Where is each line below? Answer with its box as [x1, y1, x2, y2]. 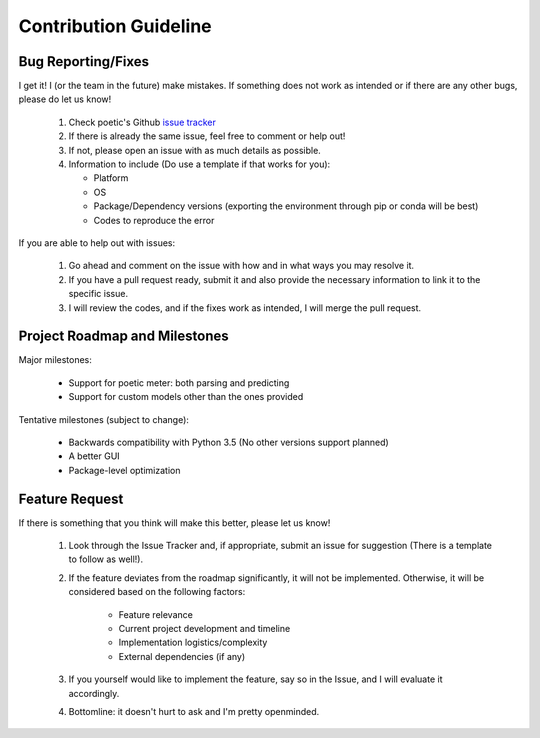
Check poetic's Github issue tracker [68, 116, 217, 128]
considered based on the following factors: [68, 586, 246, 598]
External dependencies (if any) [118, 650, 246, 662]
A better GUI [68, 450, 120, 462]
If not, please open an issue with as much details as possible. [68, 144, 322, 156]
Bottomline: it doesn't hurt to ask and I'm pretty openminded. [68, 705, 320, 717]
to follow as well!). [68, 553, 144, 565]
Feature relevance [118, 608, 194, 620]
